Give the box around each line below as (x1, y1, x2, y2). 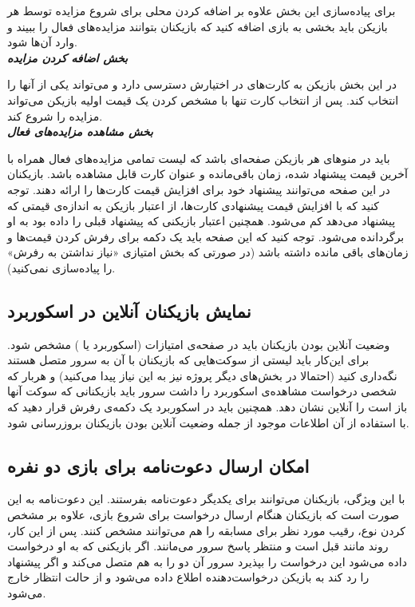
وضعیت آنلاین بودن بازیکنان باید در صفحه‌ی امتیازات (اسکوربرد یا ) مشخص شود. (7, 335, 390, 352)
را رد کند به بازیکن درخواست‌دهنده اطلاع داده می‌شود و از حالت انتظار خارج (7, 569, 370, 585)
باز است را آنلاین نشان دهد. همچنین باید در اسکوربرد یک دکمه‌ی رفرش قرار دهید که (7, 399, 408, 415)
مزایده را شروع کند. (7, 107, 103, 124)
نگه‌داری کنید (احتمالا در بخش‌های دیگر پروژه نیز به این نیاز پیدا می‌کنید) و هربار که (7, 367, 397, 383)
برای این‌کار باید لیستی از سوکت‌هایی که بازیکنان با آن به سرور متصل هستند (7, 351, 370, 368)
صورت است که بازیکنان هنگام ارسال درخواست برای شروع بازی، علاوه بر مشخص (7, 506, 400, 523)
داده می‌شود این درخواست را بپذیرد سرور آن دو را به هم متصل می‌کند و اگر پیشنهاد (7, 553, 407, 569)
